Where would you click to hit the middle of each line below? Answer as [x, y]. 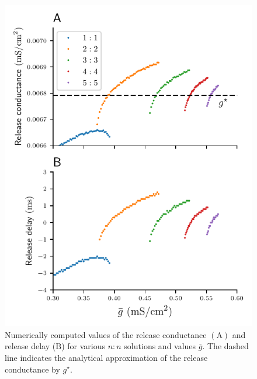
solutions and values [160, 346]
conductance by [32, 369]
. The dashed [225, 346]
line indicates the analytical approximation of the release [106, 357]
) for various [83, 346]
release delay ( [30, 346]
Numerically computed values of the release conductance [106, 334]
